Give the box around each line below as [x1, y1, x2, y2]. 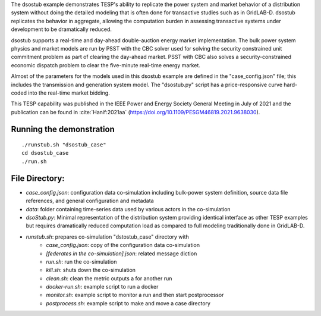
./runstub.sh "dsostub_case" [21, 142, 106, 148]
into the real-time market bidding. [27, 89, 110, 96]
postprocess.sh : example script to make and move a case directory [46, 299, 211, 306]
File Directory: [11, 173, 65, 183]
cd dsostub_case [21, 149, 69, 157]
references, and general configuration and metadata [26, 197, 154, 205]
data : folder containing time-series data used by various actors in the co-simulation [26, 205, 231, 212]
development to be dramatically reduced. [11, 26, 112, 33]
